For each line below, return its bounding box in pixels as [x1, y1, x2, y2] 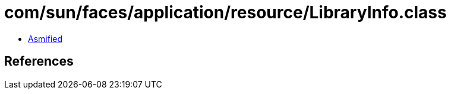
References [4, 54, 74, 69]
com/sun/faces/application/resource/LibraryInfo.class [4, 2, 447, 22]
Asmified [28, 33, 63, 44]
